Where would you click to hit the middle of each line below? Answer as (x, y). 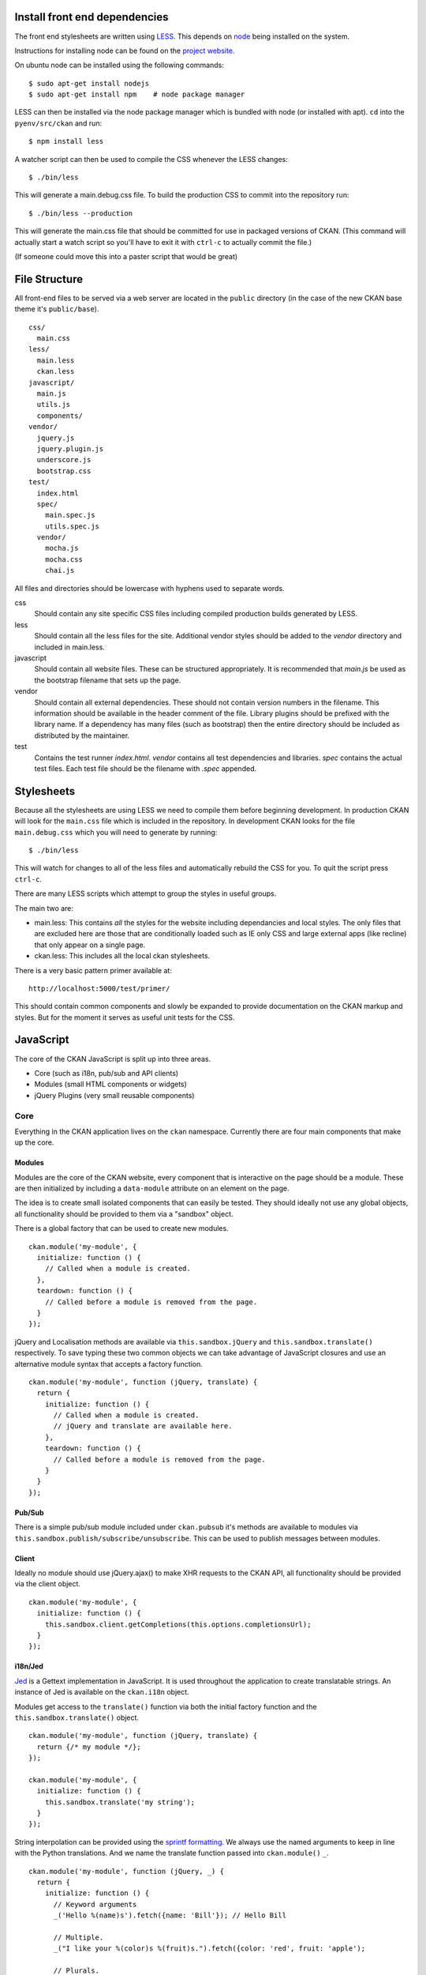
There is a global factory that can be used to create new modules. (121, 1228)
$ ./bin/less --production (81, 213)
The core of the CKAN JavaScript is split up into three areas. (113, 1059)
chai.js (60, 570)
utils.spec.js (72, 526)
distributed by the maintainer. (82, 735)
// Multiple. (78, 1937)
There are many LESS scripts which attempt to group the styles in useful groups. (146, 893)
